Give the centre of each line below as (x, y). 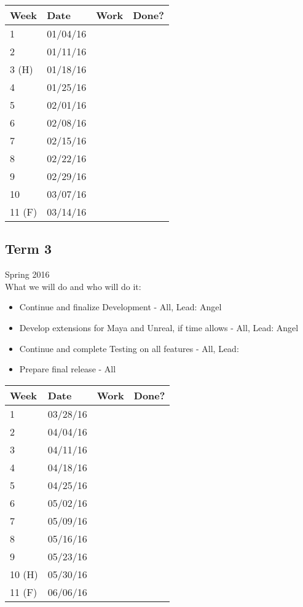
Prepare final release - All (68, 369)
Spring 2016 (27, 274)
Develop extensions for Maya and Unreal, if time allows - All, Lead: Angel (159, 327)
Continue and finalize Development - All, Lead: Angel (120, 307)
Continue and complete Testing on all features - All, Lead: (129, 348)
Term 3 (29, 249)
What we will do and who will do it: (73, 286)
